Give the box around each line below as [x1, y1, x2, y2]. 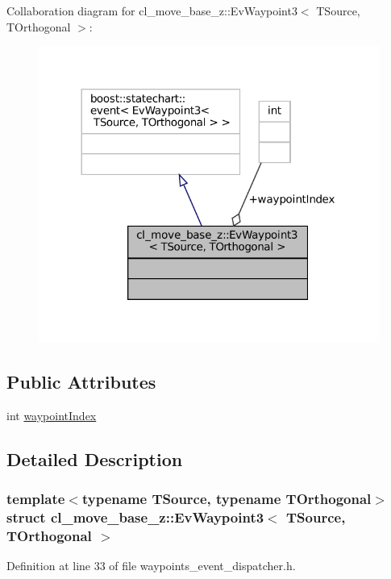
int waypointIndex [6, 406, 97, 423]
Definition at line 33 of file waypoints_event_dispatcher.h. [6, 557, 296, 574]
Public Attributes [6, 369, 156, 394]
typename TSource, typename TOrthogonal [81, 488, 372, 508]
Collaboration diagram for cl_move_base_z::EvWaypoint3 [6, 2, 297, 19]
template [6, 488, 65, 508]
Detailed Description [6, 446, 183, 471]
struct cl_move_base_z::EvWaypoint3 [6, 506, 264, 527]
